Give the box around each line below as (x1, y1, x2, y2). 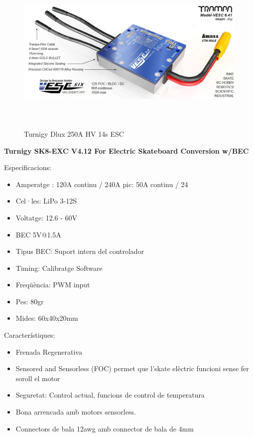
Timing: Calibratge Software (15, 262, 103, 273)
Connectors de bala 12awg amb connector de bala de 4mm (15, 423, 194, 434)
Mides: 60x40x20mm (15, 313, 78, 323)
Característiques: (4, 330, 55, 340)
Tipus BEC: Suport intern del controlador (15, 246, 144, 256)
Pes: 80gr (15, 296, 44, 306)
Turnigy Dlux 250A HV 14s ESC (24, 128, 124, 139)
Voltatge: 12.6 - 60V (15, 212, 78, 222)
